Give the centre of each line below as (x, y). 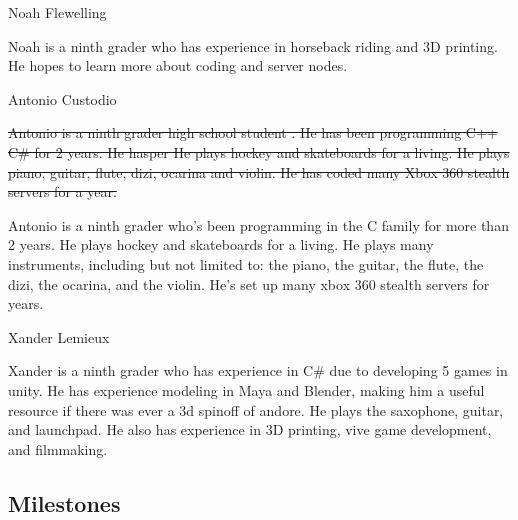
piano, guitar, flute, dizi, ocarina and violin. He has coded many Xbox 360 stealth (259, 171)
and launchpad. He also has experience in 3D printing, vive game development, (250, 429)
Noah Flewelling (57, 12)
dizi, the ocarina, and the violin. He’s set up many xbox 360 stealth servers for (249, 283)
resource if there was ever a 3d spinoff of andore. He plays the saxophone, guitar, (256, 409)
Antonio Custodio (62, 98)
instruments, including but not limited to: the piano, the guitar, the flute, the (246, 263)
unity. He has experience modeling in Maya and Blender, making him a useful (246, 389)
